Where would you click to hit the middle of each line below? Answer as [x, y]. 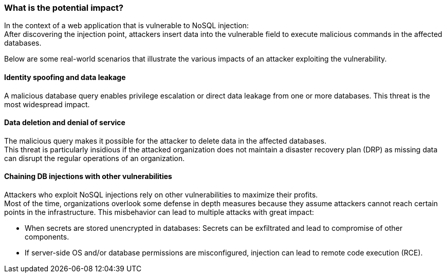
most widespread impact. [47, 104]
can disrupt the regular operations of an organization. [95, 158]
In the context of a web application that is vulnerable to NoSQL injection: [127, 26]
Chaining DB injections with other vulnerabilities [88, 176]
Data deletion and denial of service [65, 123]
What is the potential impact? [64, 8]
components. [47, 237]
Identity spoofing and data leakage [65, 77]
